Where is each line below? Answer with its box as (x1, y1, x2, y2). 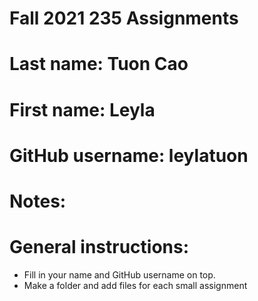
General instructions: (9, 236, 190, 259)
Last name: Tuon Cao (9, 53, 189, 76)
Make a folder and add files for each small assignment (23, 279, 248, 291)
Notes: (9, 190, 67, 212)
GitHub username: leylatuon (9, 144, 249, 167)
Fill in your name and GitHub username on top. (23, 268, 216, 281)
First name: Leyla (9, 98, 156, 121)
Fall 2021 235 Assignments (9, 7, 239, 30)
